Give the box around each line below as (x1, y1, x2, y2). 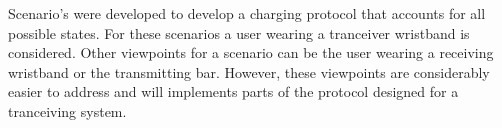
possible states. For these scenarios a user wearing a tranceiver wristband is (8, 22, 470, 43)
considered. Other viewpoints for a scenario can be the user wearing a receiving (8, 42, 494, 63)
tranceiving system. (8, 100, 127, 121)
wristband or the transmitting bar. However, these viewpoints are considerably (8, 61, 490, 82)
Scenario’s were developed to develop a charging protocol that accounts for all (8, 3, 486, 23)
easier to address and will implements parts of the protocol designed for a (8, 81, 459, 102)
